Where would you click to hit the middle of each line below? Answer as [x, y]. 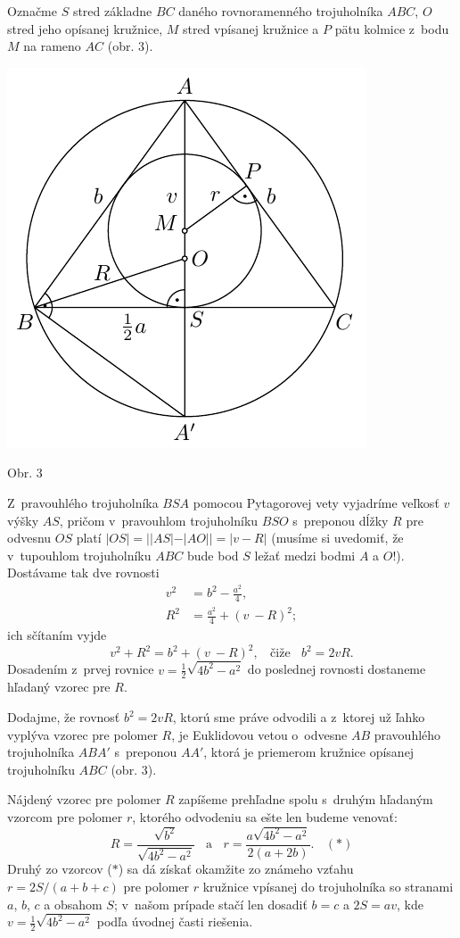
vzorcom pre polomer [65, 816]
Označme [32, 11]
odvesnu [29, 538]
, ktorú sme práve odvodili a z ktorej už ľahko [299, 717]
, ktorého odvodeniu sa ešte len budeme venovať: [265, 816]
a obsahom [73, 904]
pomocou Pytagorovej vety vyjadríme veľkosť [316, 502]
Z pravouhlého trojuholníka [83, 502]
